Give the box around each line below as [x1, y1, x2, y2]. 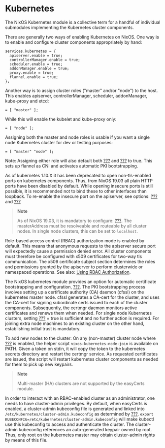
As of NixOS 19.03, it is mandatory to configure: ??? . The [17, 218, 132, 224]
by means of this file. [5, 437, 48, 443]
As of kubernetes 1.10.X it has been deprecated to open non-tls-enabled [5, 172, 151, 178]
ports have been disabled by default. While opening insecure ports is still [5, 183, 153, 189]
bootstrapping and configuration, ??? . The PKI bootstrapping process [5, 284, 145, 289]
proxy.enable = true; [9, 70, 54, 75]
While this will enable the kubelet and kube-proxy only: [5, 116, 117, 122]
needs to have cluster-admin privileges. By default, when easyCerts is [5, 400, 148, 406]
